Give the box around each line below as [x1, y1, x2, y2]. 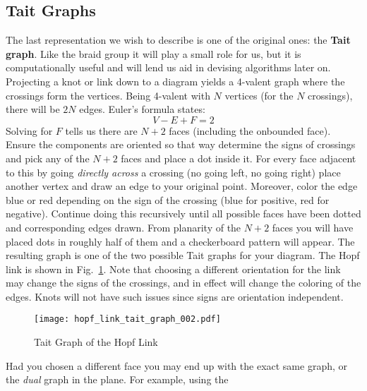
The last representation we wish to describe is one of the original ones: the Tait [6, 32, 351, 47]
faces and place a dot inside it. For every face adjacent [121, 150, 356, 165]
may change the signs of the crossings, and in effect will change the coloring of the [6, 275, 361, 290]
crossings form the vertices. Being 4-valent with [6, 88, 210, 102]
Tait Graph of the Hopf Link [34, 335, 158, 349]
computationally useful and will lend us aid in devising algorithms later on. [6, 60, 331, 75]
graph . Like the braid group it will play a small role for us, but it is [6, 46, 301, 61]
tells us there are [65, 123, 138, 138]
